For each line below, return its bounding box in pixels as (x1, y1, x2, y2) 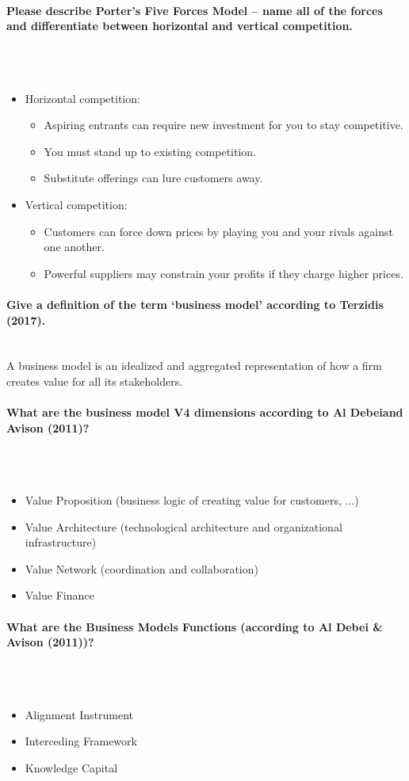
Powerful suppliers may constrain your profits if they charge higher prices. (44, 265, 403, 281)
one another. (44, 238, 105, 255)
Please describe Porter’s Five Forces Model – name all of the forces (6, 2, 383, 18)
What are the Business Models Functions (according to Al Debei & (6, 618, 383, 634)
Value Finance (25, 587, 94, 604)
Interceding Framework (25, 733, 137, 749)
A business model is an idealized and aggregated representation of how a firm (6, 357, 382, 374)
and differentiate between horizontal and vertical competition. (6, 17, 353, 34)
